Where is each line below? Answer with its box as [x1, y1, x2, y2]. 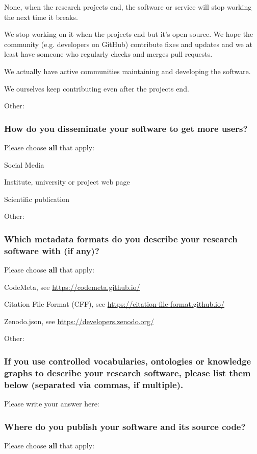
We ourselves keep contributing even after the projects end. [4, 83, 189, 94]
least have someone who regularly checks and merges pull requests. [4, 49, 213, 59]
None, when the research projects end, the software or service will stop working [4, 2, 252, 12]
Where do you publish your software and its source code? [4, 420, 246, 433]
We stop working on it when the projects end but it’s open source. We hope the [4, 29, 253, 39]
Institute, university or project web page [4, 176, 130, 187]
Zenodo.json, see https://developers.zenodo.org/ [4, 315, 155, 326]
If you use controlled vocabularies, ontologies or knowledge [4, 354, 251, 367]
